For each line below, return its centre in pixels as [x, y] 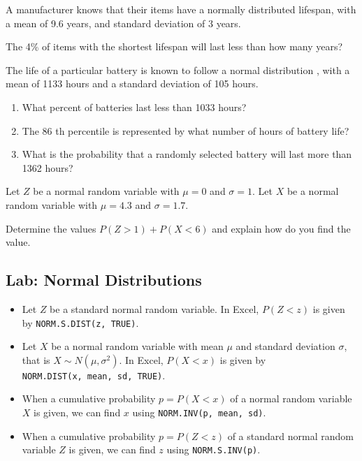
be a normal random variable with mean [137, 346]
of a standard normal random [290, 436]
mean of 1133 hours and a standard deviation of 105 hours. [132, 83]
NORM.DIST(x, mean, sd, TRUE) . [94, 375]
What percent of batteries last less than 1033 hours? [134, 107]
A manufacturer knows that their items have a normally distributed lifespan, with [181, 9]
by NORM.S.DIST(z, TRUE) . [80, 322]
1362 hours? [48, 167]
